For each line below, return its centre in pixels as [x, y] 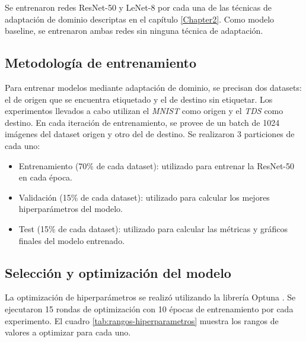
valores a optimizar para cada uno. [68, 332]
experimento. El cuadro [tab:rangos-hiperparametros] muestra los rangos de [142, 320]
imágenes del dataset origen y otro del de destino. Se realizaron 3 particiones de [150, 134]
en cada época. [46, 177]
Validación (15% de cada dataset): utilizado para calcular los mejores [144, 197]
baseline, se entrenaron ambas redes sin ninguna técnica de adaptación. [134, 31]
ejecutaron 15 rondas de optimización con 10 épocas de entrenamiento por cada [149, 308]
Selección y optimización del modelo [118, 272]
